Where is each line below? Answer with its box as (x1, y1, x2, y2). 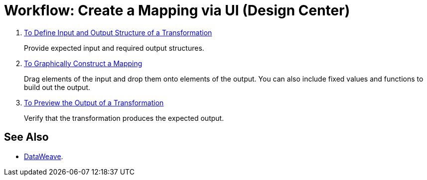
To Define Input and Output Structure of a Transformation (24, 28, 212, 37)
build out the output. (24, 83, 91, 91)
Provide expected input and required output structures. (24, 43, 204, 52)
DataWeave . (24, 152, 63, 161)
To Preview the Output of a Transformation (24, 98, 164, 107)
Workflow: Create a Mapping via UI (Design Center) (4, 2, 350, 19)
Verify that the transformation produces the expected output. (24, 113, 224, 122)
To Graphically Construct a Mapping (24, 59, 142, 68)
